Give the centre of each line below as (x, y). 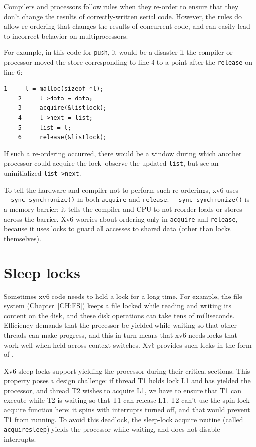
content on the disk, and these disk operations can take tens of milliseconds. (119, 315)
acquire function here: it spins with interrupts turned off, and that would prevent (127, 410)
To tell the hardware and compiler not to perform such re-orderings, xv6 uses (121, 189)
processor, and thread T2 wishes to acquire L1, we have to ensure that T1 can (123, 390)
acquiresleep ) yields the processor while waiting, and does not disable (112, 429)
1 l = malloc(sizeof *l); (54, 89)
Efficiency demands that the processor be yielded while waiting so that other (120, 325)
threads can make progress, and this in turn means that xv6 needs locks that (121, 334)
